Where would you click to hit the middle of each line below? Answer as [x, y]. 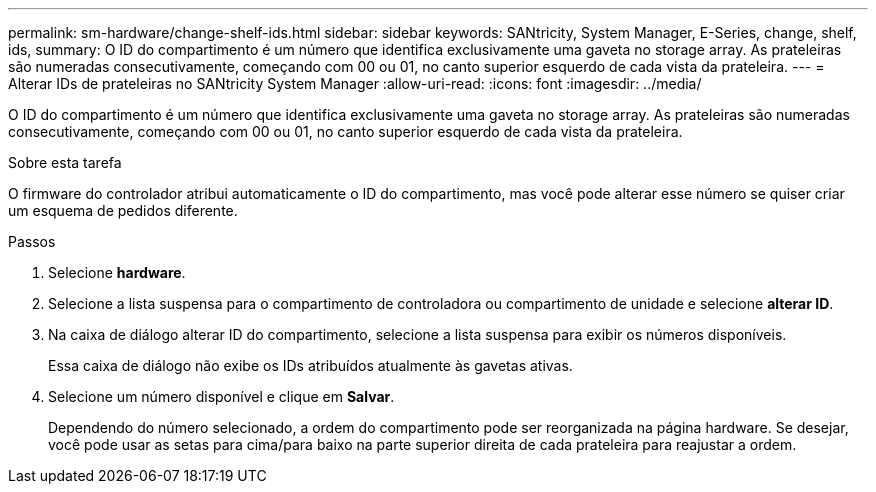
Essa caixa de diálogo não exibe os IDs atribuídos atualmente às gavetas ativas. [310, 365]
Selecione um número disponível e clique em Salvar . [221, 396]
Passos [32, 241]
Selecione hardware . [117, 272]
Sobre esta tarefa [65, 162]
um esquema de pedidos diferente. [123, 210]
